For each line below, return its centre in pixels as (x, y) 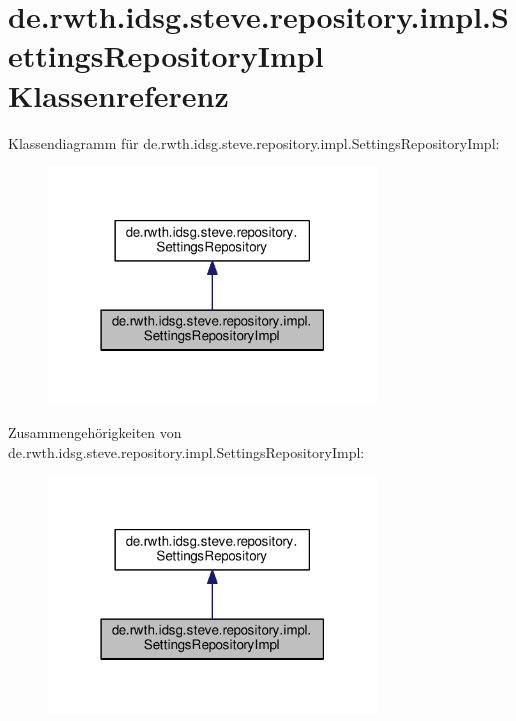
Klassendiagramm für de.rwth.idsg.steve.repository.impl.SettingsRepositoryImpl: (254, 142)
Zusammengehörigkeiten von (95, 431)
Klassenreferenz (118, 94)
